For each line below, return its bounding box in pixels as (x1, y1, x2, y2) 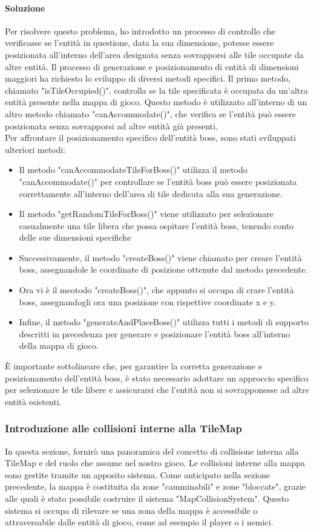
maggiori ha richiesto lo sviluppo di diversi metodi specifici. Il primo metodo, (5, 72, 291, 85)
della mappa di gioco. (19, 339, 99, 352)
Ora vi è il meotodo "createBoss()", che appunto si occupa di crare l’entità (19, 284, 294, 296)
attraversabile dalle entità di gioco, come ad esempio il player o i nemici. (5, 516, 273, 528)
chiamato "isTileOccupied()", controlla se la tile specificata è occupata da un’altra (5, 83, 308, 96)
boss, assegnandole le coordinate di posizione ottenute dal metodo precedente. (19, 263, 308, 276)
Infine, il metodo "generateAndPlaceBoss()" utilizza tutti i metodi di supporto (19, 316, 309, 328)
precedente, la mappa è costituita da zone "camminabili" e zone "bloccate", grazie (5, 480, 306, 493)
